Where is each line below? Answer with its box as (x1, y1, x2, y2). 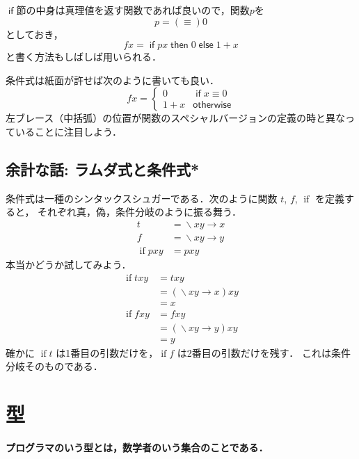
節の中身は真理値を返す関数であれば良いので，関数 (16, 3, 250, 17)
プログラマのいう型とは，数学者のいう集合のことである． (6, 440, 269, 455)
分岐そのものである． (6, 359, 103, 373)
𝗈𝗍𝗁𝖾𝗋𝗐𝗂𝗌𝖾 (193, 100, 232, 111)
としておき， (6, 26, 63, 41)
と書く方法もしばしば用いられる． (6, 49, 161, 64)
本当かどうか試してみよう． (6, 257, 131, 272)
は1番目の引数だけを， (56, 345, 159, 360)
